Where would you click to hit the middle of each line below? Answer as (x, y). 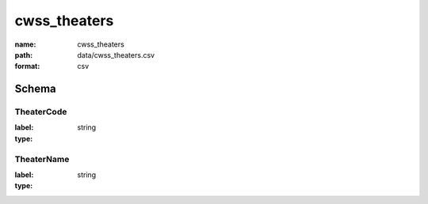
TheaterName (42, 159)
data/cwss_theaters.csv (116, 55)
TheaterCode (41, 112)
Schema (36, 89)
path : (24, 55)
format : (27, 66)
